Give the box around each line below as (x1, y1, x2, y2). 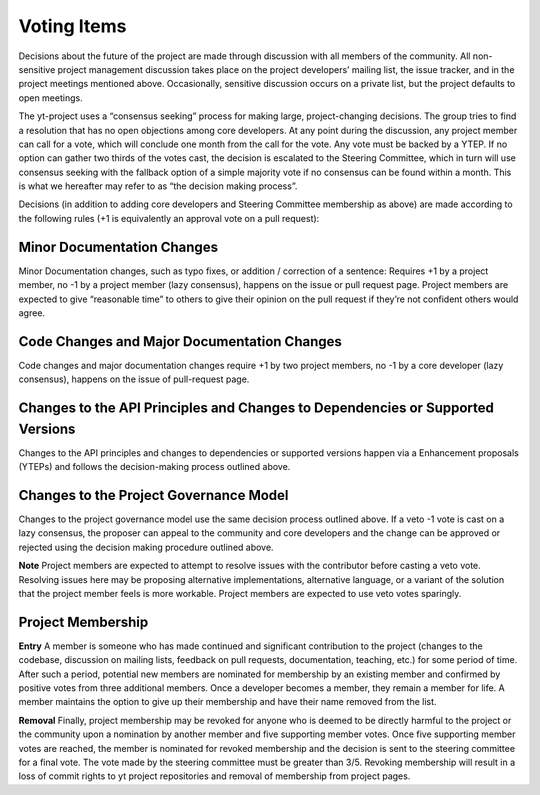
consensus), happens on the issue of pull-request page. (18, 373, 250, 385)
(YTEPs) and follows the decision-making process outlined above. (18, 461, 291, 473)
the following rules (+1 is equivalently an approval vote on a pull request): (18, 212, 320, 224)
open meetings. (18, 91, 84, 104)
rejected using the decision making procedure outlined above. (18, 541, 274, 553)
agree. (18, 306, 45, 319)
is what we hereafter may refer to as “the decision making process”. (18, 180, 298, 192)
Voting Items (18, 15, 127, 37)
